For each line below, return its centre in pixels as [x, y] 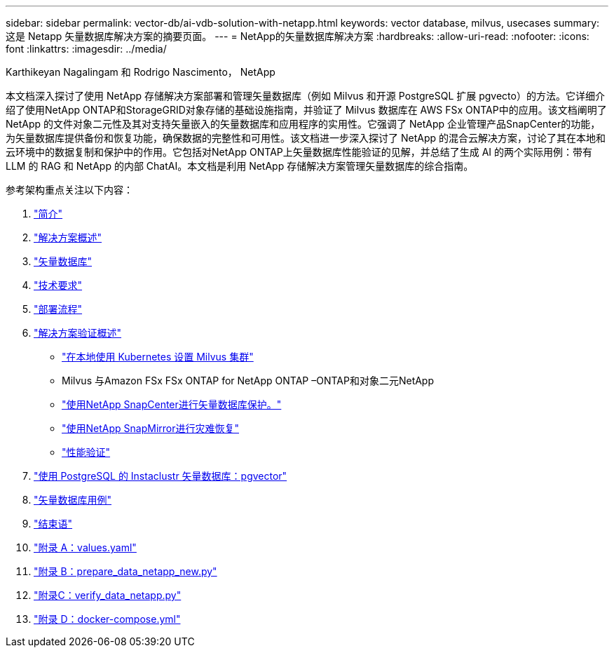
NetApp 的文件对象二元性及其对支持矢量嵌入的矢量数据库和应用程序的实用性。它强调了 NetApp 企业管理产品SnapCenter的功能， [303, 124]
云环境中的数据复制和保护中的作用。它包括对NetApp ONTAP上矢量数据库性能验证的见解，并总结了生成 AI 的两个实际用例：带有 [299, 152]
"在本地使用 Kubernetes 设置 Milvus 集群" [158, 357]
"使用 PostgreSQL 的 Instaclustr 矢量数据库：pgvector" [161, 476]
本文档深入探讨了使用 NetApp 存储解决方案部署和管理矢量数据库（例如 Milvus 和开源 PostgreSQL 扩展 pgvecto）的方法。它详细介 [305, 96]
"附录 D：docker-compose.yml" [107, 619]
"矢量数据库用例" [73, 500]
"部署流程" [58, 309]
